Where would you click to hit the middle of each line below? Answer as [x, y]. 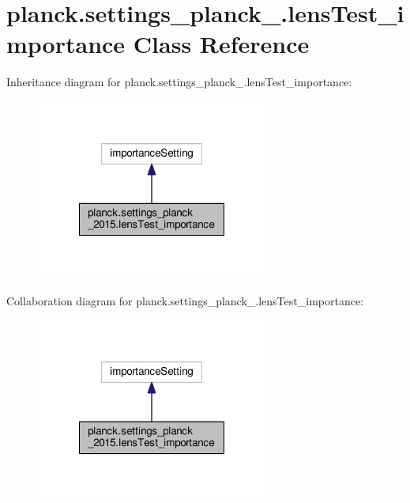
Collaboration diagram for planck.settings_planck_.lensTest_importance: [185, 300]
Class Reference [221, 44]
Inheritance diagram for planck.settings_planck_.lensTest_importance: [179, 82]
